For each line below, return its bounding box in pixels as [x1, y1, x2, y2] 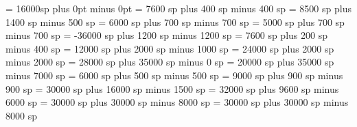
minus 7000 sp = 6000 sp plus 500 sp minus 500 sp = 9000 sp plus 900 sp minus [5, 68, 343, 82]
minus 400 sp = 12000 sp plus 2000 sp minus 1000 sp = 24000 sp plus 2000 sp [5, 41, 334, 55]
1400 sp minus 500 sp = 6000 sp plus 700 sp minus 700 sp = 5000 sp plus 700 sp [5, 14, 345, 29]
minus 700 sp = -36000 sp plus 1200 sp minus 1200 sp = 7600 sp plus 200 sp [5, 28, 327, 42]
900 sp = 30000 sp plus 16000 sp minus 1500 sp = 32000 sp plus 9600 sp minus [5, 81, 339, 96]
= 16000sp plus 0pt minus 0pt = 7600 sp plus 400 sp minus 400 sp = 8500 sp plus [5, 1, 352, 15]
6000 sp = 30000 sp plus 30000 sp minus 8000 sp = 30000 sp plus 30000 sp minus [5, 95, 349, 109]
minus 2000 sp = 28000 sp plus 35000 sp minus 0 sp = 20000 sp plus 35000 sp [5, 55, 334, 69]
